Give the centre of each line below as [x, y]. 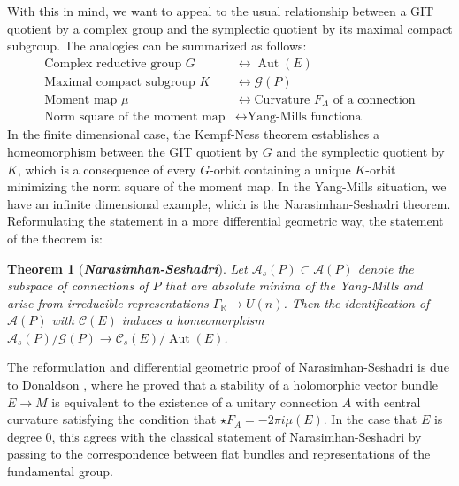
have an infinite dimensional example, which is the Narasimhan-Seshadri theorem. [229, 203]
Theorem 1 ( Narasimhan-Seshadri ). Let [127, 268]
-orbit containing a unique [280, 169]
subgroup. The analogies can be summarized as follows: [157, 46]
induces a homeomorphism [193, 320]
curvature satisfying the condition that [112, 419]
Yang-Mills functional [306, 117]
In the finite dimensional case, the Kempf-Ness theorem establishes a [193, 134]
